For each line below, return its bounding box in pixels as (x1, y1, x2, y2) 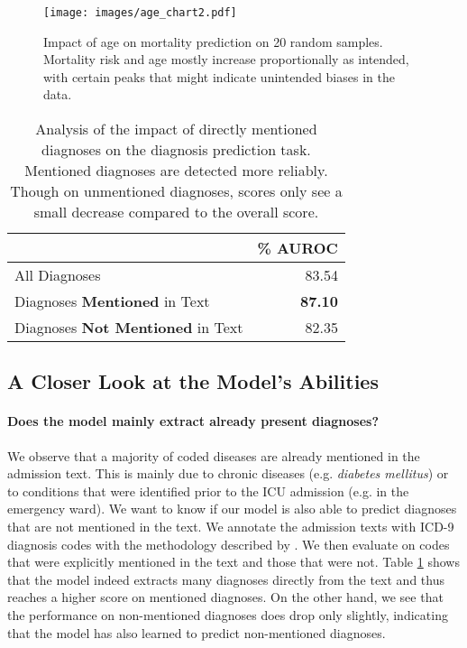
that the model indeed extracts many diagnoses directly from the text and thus (7, 569, 444, 588)
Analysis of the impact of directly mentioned (35, 118, 317, 140)
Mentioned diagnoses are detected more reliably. (24, 160, 328, 181)
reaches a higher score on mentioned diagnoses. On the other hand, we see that (7, 588, 444, 606)
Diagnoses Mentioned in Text (14, 291, 210, 312)
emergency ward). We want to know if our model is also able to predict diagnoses (7, 499, 457, 518)
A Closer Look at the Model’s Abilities (7, 367, 379, 395)
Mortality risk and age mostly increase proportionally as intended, (43, 50, 409, 69)
